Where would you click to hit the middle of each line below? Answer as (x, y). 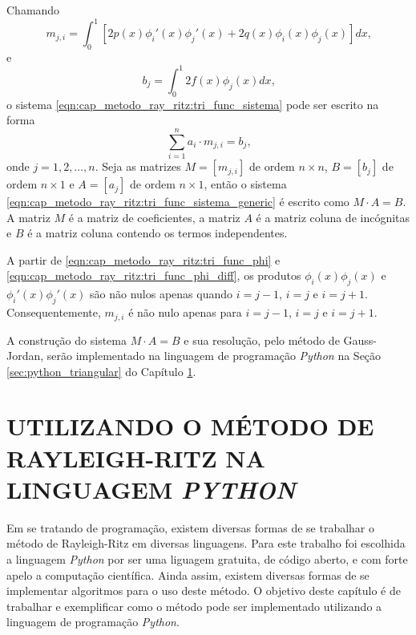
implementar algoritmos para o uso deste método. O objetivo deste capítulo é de (204, 591)
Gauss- (360, 340)
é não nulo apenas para (185, 312)
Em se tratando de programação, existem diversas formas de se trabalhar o (191, 527)
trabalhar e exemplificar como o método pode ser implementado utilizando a (194, 606)
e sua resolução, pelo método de (262, 340)
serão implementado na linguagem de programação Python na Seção (214, 356)
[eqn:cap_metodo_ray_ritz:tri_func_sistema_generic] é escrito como (178, 202)
